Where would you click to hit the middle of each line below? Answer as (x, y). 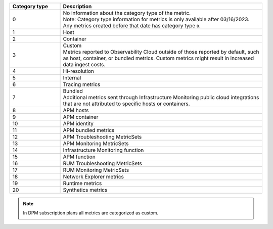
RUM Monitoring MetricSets (96, 170)
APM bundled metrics (89, 130)
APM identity (78, 124)
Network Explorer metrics (93, 177)
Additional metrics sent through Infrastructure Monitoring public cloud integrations (161, 97)
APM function (79, 157)
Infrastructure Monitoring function (103, 150)
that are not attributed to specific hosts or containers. (126, 104)
